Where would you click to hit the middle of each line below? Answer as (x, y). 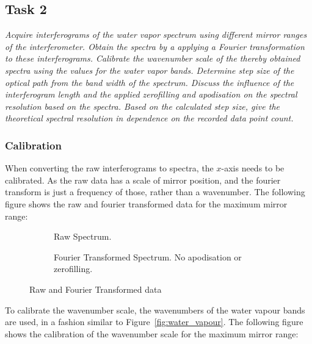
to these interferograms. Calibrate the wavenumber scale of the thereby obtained (153, 58)
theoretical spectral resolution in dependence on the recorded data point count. (149, 118)
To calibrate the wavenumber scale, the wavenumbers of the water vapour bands (155, 310)
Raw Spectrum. (83, 236)
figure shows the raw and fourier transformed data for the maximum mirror (146, 203)
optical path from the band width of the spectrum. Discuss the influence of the (150, 82)
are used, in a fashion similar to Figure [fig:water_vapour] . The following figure (154, 322)
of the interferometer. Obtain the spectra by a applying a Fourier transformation (155, 46)
